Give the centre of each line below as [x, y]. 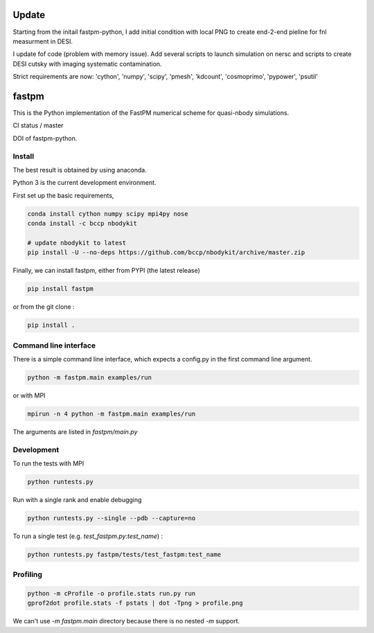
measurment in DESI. [43, 41]
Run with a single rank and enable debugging [77, 499]
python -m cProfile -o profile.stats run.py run [112, 594]
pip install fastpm [60, 289]
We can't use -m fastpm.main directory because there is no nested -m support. [126, 621]
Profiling [28, 575]
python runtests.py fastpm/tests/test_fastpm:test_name [124, 554]
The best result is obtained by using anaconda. [80, 170]
